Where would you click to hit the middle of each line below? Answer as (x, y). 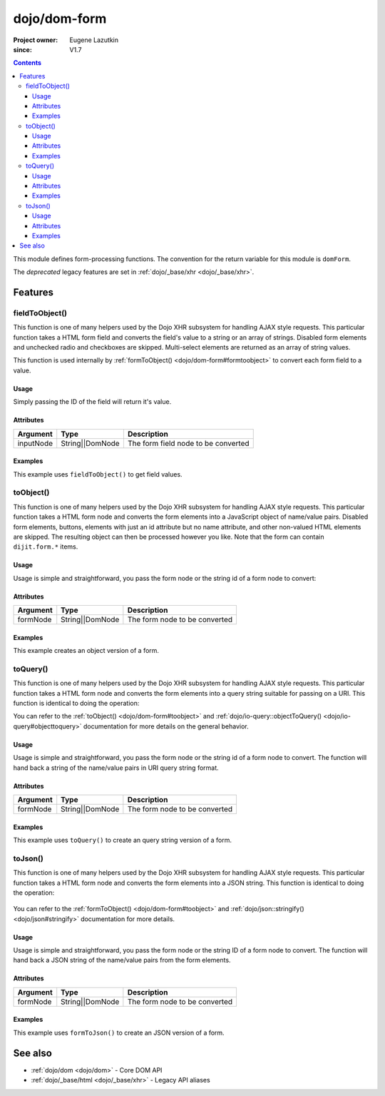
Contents (27, 63)
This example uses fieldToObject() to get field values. (98, 474)
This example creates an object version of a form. (86, 651)
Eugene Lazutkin (94, 40)
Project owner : (36, 40)
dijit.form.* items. (46, 547)
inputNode (35, 443)
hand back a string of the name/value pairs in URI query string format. (116, 768)
